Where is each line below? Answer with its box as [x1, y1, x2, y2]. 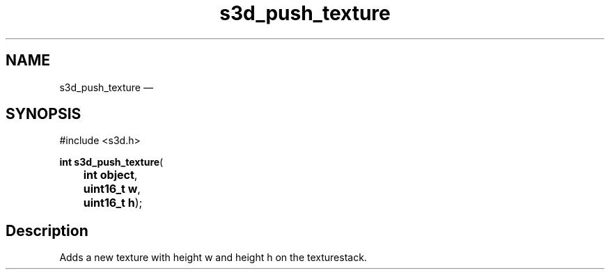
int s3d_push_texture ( [59, 156, 164, 168]
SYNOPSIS [6, 105, 81, 123]
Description [6, 221, 88, 239]
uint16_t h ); [83, 196, 143, 210]
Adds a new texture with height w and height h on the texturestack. [59, 251, 367, 264]
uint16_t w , [83, 182, 141, 196]
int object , [83, 168, 138, 182]
